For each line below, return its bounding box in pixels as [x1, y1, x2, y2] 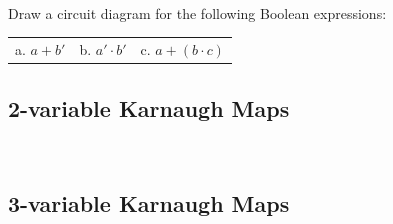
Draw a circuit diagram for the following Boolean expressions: [8, 2, 387, 23]
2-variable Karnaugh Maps [8, 92, 290, 123]
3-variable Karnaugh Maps [8, 188, 290, 219]
